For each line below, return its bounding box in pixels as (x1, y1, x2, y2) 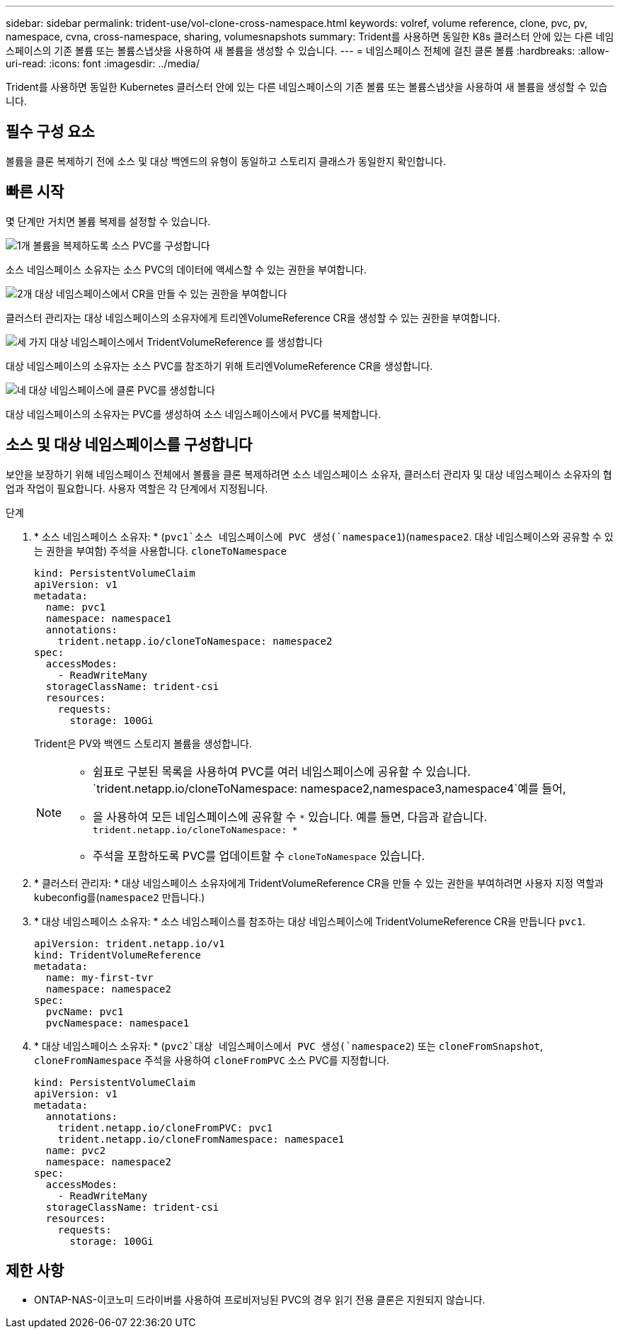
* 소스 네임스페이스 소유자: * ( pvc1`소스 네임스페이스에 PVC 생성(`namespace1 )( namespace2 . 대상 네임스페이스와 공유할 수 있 (34, 530, 614, 543)
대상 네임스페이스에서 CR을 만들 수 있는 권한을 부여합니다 (35, 287, 287, 300)
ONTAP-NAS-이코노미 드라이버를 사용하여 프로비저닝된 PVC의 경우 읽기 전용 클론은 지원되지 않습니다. (34, 1294, 486, 1306)
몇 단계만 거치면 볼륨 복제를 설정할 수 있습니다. (6, 215, 211, 227)
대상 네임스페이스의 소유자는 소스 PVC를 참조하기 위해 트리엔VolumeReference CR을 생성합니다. (6, 359, 433, 372)
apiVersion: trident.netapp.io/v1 (34, 937, 225, 949)
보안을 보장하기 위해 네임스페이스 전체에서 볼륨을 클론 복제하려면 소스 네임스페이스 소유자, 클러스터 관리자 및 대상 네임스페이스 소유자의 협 (6, 468, 612, 480)
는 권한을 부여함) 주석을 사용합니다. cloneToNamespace (34, 544, 287, 557)
